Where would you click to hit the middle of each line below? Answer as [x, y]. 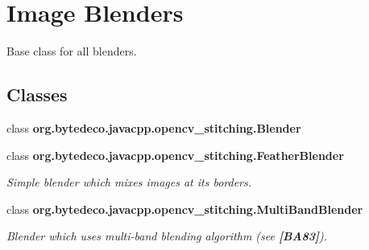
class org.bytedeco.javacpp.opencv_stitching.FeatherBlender [175, 155]
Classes [37, 94]
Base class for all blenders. [72, 51]
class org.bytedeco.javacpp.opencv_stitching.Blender [154, 127]
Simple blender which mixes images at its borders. [129, 182]
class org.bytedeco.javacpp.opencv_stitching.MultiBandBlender [185, 209]
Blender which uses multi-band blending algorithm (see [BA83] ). [167, 236]
